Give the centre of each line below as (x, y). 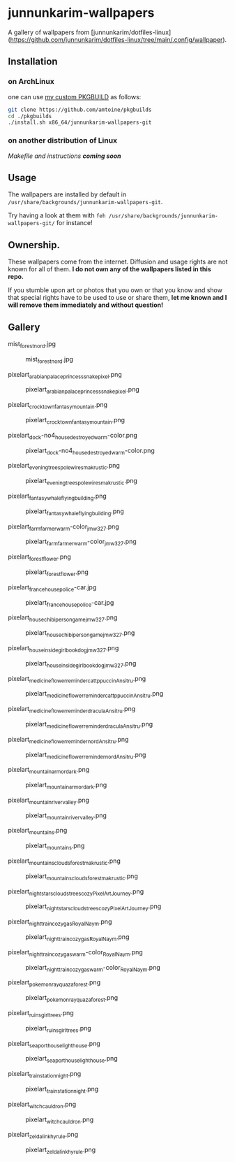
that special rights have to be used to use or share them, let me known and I (117, 298)
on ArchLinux (31, 82)
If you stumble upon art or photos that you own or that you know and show (115, 290)
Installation (33, 62)
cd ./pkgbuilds (30, 116)
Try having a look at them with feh (57, 215)
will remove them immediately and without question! (85, 305)
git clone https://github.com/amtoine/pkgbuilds (80, 110)
